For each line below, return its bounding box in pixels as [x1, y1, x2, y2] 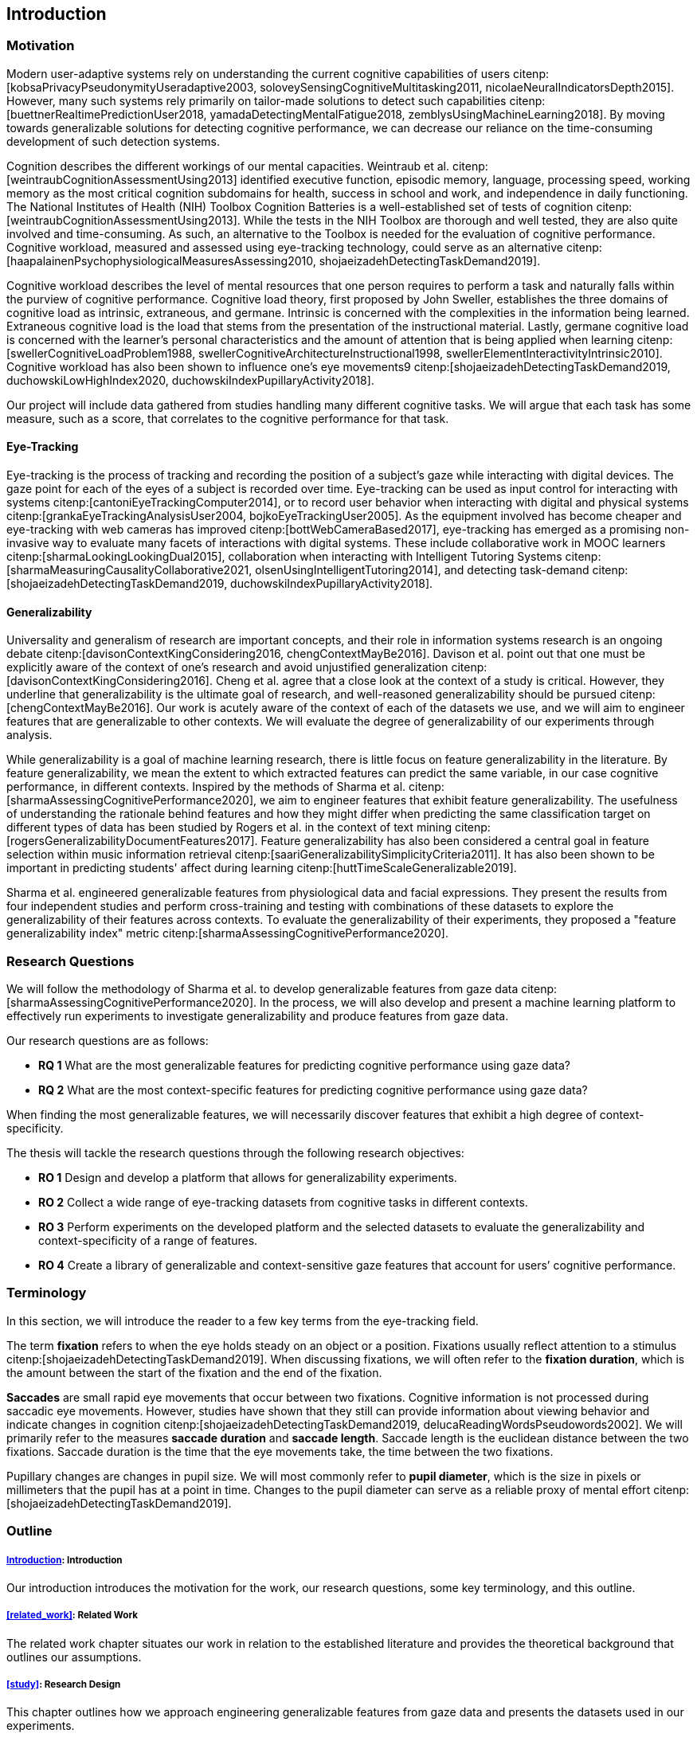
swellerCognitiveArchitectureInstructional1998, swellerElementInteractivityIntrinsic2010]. [198, 346, 663, 360]
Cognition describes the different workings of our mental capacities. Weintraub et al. [6, 158, 450, 173]
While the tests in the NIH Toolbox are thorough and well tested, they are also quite [243, 213, 678, 227]
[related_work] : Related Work [6, 1610, 139, 1622]
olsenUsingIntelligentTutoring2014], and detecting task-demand [255, 563, 589, 577]
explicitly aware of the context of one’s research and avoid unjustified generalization [6, 660, 448, 675]
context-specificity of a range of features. [38, 1233, 258, 1247]
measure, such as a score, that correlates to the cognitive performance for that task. [6, 411, 449, 425]
